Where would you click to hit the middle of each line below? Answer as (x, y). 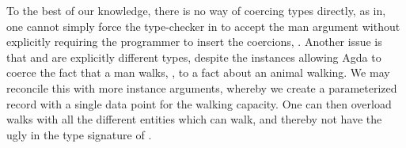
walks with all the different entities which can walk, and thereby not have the (194, 119)
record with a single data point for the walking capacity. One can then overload (199, 103)
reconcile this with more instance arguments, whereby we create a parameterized (202, 87)
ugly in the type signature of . (79, 134)
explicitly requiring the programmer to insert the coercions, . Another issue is (194, 42)
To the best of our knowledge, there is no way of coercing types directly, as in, (196, 10)
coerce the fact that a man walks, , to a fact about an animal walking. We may (198, 72)
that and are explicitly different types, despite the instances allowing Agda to (194, 57)
